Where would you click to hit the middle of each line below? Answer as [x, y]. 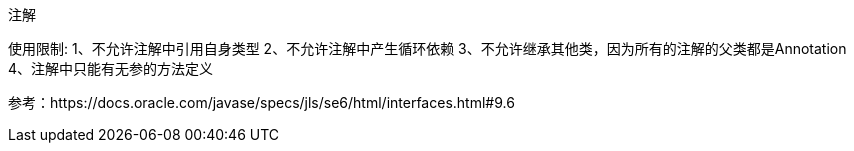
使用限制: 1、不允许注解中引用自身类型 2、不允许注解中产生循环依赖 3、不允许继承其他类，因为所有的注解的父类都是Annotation [427, 48]
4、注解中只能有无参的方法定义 [111, 68]
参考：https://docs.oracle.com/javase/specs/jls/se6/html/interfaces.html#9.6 [261, 102]
